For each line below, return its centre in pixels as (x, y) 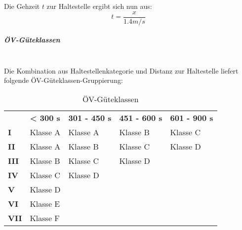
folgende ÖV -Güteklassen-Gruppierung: (63, 80)
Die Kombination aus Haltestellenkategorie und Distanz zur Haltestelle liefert (121, 70)
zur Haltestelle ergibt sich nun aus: (99, 6)
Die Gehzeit (22, 6)
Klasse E (45, 204)
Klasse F (45, 218)
